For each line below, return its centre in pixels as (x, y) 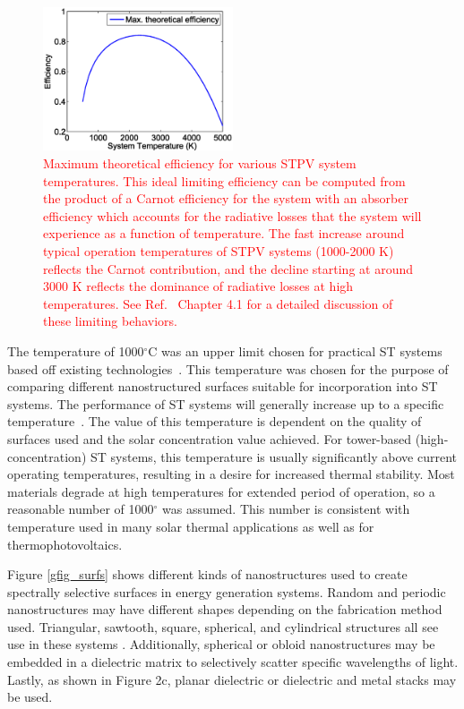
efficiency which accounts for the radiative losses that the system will (232, 215)
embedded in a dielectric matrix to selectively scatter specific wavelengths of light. (233, 662)
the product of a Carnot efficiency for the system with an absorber (226, 198)
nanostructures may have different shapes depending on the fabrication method (225, 609)
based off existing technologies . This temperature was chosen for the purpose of (228, 368)
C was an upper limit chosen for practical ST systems (295, 350)
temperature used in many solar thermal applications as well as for (191, 526)
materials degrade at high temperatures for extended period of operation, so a (221, 491)
